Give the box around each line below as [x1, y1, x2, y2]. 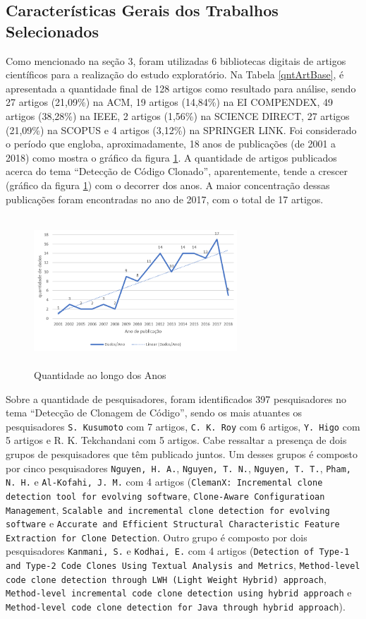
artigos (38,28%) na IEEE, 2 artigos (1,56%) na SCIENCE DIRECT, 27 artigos [6, 108, 350, 123]
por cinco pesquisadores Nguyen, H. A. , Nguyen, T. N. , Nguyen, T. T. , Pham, [6, 460, 351, 475]
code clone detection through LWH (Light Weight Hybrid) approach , [6, 571, 327, 586]
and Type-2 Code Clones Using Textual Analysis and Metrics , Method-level [6, 558, 360, 572]
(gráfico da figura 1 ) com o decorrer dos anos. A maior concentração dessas [6, 177, 330, 192]
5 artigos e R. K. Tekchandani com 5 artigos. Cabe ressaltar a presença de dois [6, 433, 347, 447]
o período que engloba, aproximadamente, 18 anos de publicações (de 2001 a [6, 136, 336, 151]
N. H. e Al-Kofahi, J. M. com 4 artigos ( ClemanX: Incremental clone [6, 474, 323, 489]
